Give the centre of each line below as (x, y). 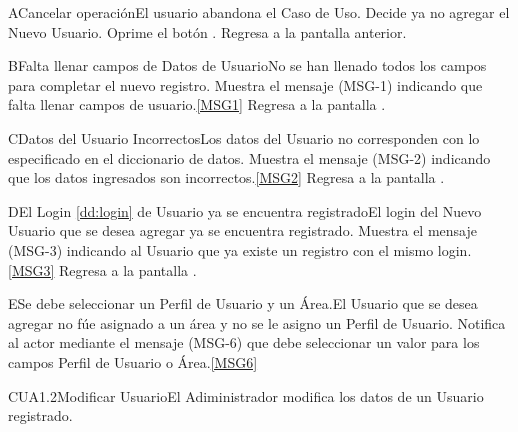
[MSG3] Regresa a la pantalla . (102, 269)
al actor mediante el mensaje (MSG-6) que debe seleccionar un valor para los (244, 342)
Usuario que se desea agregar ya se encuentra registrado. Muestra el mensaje (242, 230)
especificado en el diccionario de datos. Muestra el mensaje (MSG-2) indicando (249, 157)
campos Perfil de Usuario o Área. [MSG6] (133, 361)
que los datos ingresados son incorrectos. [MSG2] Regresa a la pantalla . (226, 177)
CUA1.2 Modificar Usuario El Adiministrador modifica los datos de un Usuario (246, 395)
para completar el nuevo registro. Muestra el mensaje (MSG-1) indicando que (245, 84)
